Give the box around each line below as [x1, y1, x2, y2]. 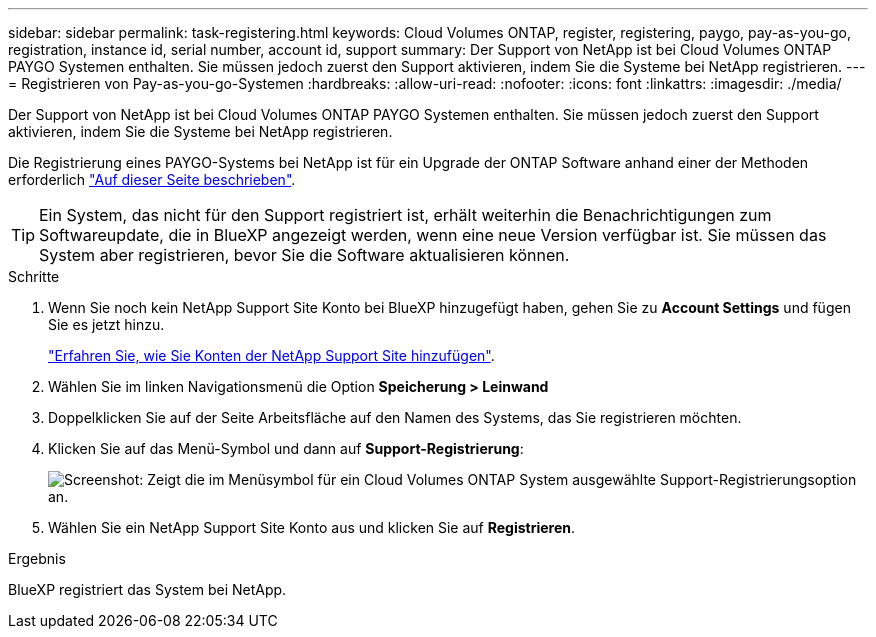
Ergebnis [8, 550, 66, 567]
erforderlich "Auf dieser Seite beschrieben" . [8, 171, 296, 188]
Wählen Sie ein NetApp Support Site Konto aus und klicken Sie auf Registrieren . [48, 519, 576, 536]
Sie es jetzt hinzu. [48, 316, 165, 333]
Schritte [8, 268, 60, 285]
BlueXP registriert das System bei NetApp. [8, 581, 287, 598]
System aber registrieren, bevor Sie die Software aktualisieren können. [39, 245, 570, 265]
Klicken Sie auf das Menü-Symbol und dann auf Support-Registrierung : [48, 440, 524, 457]
